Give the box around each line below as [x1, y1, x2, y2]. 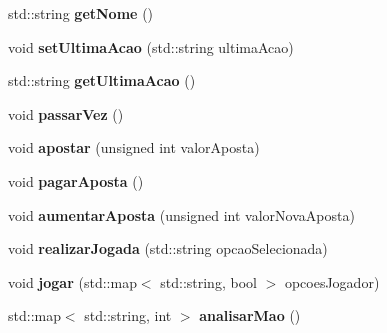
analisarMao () [199, 305, 301, 326]
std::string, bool [160, 271, 257, 292]
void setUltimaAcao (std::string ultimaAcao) [8, 36, 294, 57]
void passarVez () [8, 103, 124, 124]
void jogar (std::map [8, 271, 137, 292]
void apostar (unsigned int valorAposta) [8, 137, 260, 158]
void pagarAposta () [8, 170, 144, 191]
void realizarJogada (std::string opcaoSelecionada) [8, 238, 328, 259]
